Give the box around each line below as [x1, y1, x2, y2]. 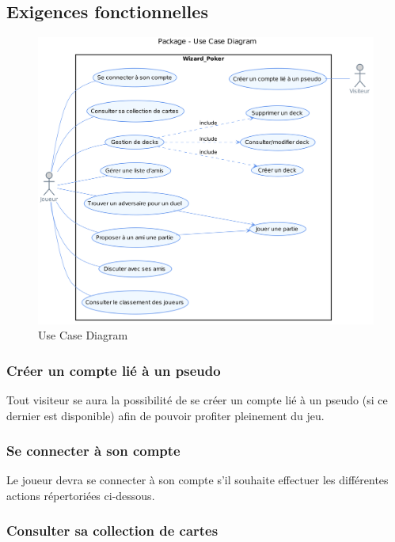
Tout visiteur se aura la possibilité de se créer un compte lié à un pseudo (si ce [6, 391, 388, 407]
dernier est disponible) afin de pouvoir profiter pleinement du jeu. [6, 407, 325, 423]
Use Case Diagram [38, 327, 128, 343]
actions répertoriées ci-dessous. [6, 487, 155, 503]
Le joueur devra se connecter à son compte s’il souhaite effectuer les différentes [6, 472, 389, 488]
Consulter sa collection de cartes [6, 521, 218, 540]
